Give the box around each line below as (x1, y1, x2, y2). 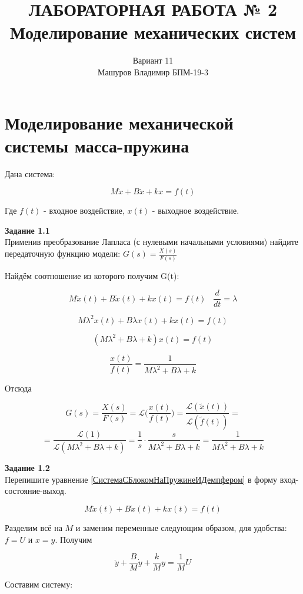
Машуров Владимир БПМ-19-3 (98, 65, 208, 78)
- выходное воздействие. (152, 204, 239, 217)
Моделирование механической (5, 110, 234, 134)
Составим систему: (5, 578, 73, 590)
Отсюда (5, 381, 32, 394)
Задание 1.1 (5, 224, 50, 236)
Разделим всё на (5, 522, 62, 533)
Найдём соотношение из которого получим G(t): (5, 269, 179, 281)
